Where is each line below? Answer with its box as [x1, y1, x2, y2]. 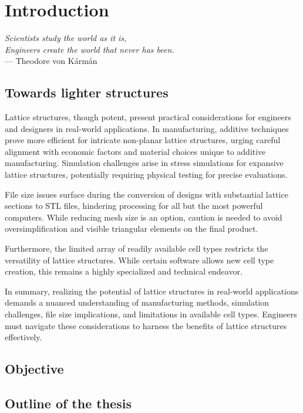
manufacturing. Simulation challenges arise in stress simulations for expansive [5, 157, 284, 169]
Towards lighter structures [5, 83, 169, 101]
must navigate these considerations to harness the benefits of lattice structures [5, 319, 287, 331]
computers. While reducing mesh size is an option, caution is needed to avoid [5, 211, 282, 223]
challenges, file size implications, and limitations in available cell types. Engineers [5, 308, 297, 320]
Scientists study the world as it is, [5, 32, 127, 44]
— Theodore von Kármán [5, 55, 97, 67]
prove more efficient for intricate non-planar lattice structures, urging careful [5, 134, 281, 146]
